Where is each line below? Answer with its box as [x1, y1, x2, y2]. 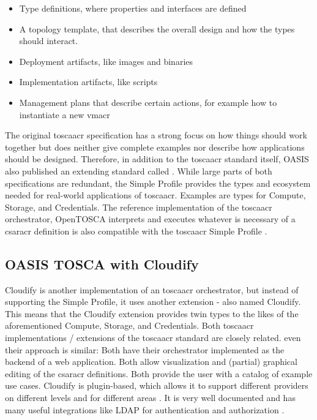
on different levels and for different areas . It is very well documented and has [5, 391, 296, 404]
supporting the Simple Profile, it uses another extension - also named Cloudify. [5, 295, 301, 308]
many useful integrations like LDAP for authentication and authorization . [5, 403, 285, 416]
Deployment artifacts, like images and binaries [19, 54, 193, 67]
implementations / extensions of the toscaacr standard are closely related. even [5, 331, 301, 344]
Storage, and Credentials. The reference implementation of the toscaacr [5, 200, 272, 213]
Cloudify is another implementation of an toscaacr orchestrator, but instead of [5, 283, 299, 296]
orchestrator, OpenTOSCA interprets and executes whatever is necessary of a [5, 212, 296, 225]
